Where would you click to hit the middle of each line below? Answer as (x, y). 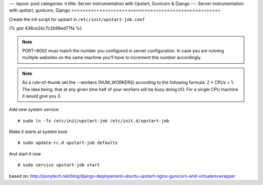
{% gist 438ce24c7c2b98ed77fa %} (46, 28)
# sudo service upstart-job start (59, 165)
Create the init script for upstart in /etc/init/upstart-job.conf (77, 19)
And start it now (25, 154)
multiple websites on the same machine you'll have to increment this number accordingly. (112, 57)
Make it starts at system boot (38, 132)
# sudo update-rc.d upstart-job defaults (68, 143)
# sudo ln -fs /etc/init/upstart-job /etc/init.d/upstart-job (94, 121)
